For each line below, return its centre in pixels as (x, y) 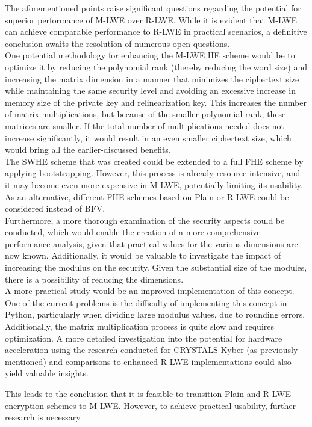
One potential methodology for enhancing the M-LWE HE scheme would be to (150, 55)
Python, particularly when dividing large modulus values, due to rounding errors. (155, 314)
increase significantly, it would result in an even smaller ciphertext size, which (148, 137)
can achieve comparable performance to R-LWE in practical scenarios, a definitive (156, 32)
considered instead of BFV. (55, 208)
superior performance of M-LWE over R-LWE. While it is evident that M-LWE (151, 20)
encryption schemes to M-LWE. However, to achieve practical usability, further (151, 405)
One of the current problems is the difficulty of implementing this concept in (146, 302)
